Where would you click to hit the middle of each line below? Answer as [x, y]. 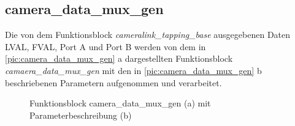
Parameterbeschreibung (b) [81, 115]
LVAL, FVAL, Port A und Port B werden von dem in [105, 46]
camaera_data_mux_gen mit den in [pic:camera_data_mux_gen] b [133, 70]
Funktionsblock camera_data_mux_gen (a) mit [120, 103]
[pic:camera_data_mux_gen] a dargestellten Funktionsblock [119, 58]
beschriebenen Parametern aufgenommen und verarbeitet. [113, 82]
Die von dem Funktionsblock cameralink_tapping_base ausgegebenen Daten [148, 35]
